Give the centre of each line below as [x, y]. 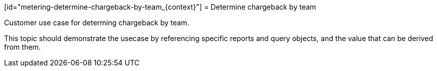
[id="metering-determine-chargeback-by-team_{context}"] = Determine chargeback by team [160, 7]
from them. [23, 47]
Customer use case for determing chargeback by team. [97, 23]
